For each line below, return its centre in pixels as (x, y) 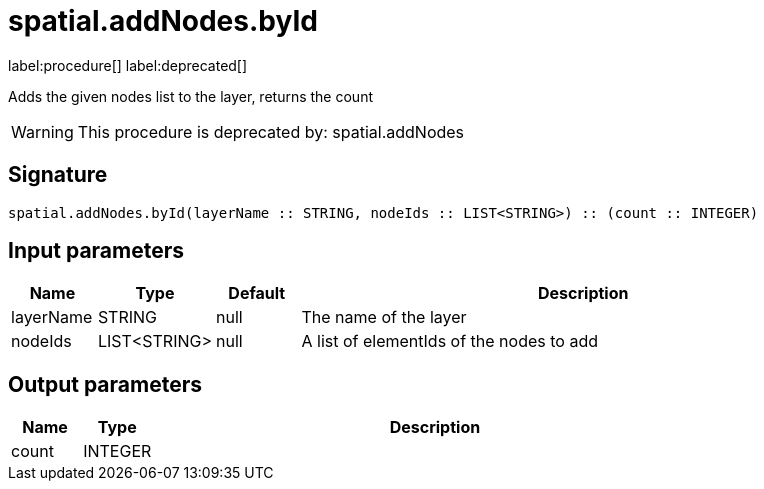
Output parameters (105, 384)
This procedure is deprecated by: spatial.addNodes (271, 131)
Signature (58, 175)
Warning (42, 131)
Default (257, 293)
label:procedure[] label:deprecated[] (128, 65)
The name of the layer (384, 317)
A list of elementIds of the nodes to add (449, 341)
